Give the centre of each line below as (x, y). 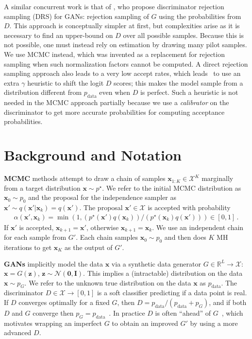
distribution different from (43, 92)
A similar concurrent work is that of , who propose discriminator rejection (114, 6)
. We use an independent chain (198, 227)
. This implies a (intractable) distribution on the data (163, 273)
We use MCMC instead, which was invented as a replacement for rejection (114, 54)
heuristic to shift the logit (66, 82)
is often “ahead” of (183, 313)
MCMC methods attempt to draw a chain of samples (85, 178)
